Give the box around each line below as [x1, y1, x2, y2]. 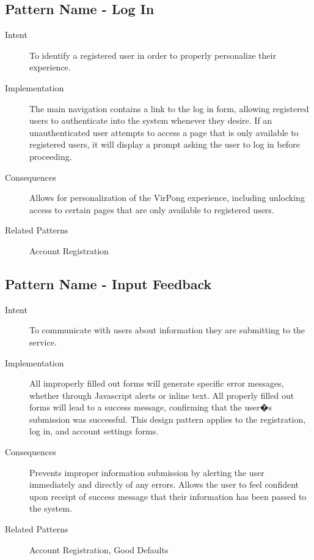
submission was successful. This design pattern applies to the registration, [29, 412, 306, 425]
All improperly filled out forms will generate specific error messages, [29, 377, 284, 390]
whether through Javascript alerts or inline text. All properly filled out [29, 388, 294, 401]
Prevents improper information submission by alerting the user [29, 466, 265, 479]
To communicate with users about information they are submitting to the [29, 324, 305, 336]
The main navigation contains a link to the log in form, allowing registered [29, 102, 309, 115]
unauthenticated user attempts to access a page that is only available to [29, 126, 299, 138]
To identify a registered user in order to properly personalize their [29, 48, 276, 61]
